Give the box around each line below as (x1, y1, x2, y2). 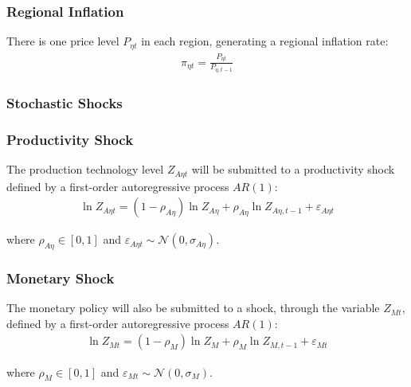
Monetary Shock (6, 268, 115, 287)
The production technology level (6, 161, 164, 178)
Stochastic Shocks (6, 93, 123, 113)
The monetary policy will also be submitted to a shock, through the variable (6, 299, 380, 316)
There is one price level (6, 33, 119, 49)
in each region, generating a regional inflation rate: (141, 33, 389, 49)
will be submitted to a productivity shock (191, 161, 395, 178)
